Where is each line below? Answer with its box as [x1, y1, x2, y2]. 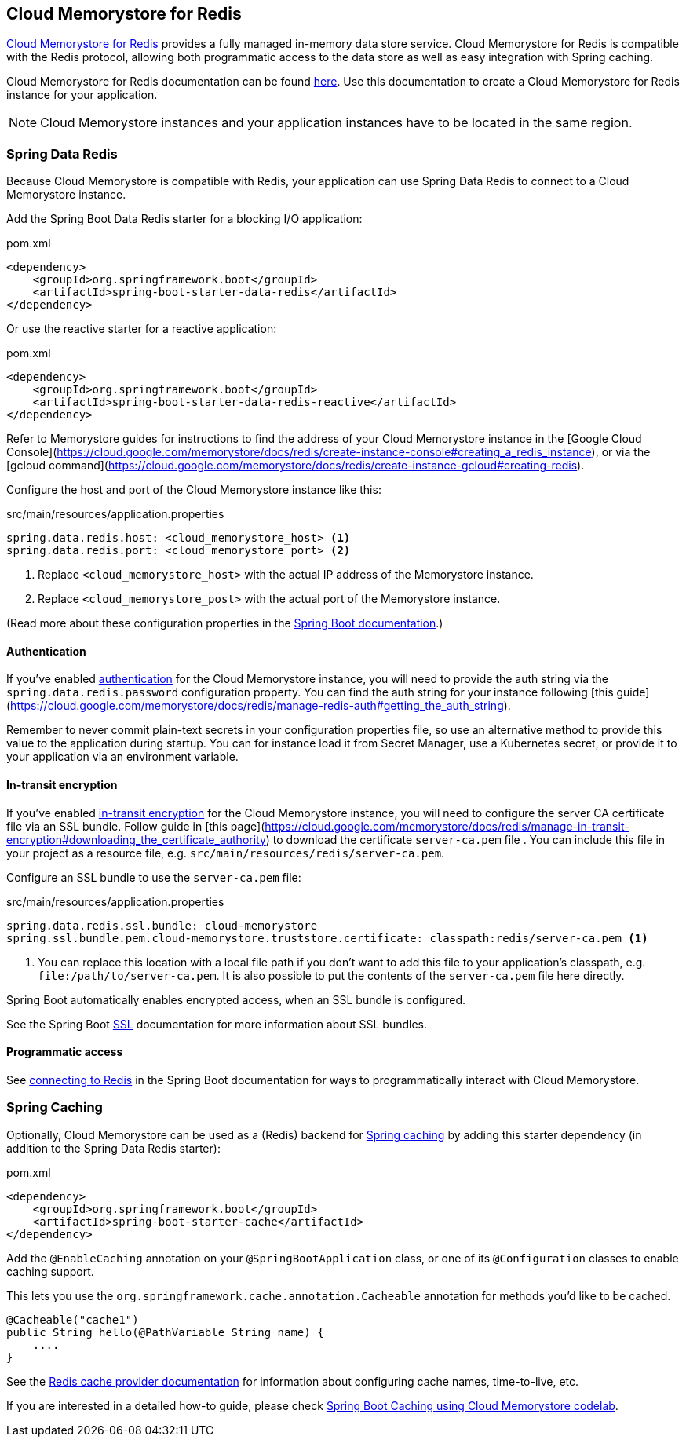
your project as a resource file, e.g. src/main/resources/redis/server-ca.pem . [6, 846, 445, 860]
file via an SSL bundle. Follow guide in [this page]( [6, 819, 265, 833]
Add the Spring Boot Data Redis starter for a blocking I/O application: [6, 212, 363, 226]
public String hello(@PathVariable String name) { [6, 1325, 324, 1339]
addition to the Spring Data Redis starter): [6, 1141, 221, 1155]
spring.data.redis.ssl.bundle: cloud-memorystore [6, 919, 318, 932]
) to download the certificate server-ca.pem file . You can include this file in [265, 832, 666, 846]
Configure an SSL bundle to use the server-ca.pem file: [6, 870, 301, 884]
